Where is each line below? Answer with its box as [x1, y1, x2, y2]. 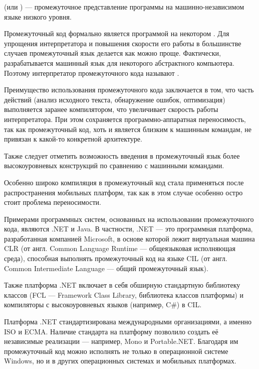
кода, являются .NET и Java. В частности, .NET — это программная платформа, [4, 223, 253, 234]
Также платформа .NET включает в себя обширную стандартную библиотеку [4, 280, 240, 290]
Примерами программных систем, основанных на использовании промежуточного [4, 213, 254, 224]
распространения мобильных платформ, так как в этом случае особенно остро [4, 187, 243, 197]
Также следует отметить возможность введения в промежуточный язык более [4, 150, 240, 161]
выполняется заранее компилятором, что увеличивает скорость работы [4, 104, 218, 114]
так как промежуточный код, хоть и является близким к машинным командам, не [4, 124, 251, 134]
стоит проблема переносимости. [4, 197, 101, 207]
